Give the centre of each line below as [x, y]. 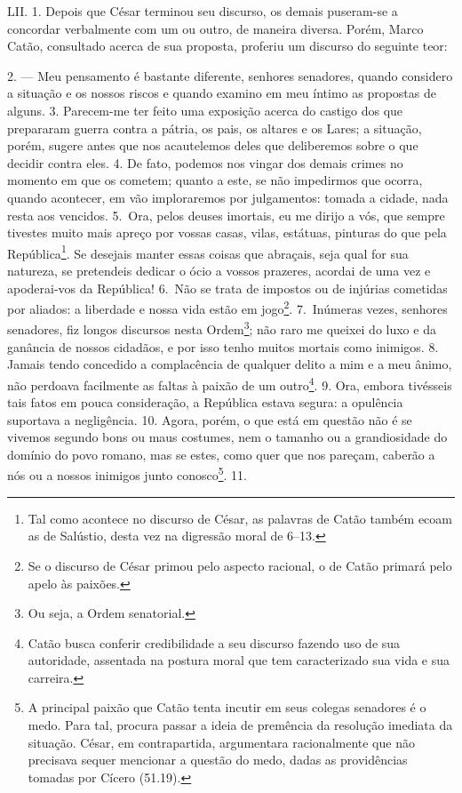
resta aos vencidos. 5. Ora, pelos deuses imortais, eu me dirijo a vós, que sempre [226, 215]
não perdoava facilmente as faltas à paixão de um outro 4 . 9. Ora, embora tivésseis [230, 383]
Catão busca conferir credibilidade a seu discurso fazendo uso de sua [214, 642]
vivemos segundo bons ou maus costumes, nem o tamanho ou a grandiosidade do [227, 437]
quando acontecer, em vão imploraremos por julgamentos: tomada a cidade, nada [228, 197]
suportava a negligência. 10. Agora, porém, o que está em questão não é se [210, 419]
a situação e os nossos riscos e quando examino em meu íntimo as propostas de [222, 93]
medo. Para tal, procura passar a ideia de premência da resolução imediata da [240, 725]
